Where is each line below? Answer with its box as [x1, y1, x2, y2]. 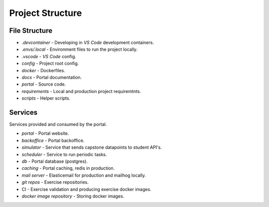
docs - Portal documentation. [21, 75, 82, 81]
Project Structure [9, 7, 82, 18]
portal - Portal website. [21, 130, 69, 136]
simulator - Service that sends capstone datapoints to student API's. [21, 144, 162, 150]
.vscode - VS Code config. [21, 53, 77, 59]
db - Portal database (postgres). [21, 158, 88, 164]
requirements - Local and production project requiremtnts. [21, 88, 141, 94]
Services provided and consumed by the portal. [9, 121, 107, 127]
